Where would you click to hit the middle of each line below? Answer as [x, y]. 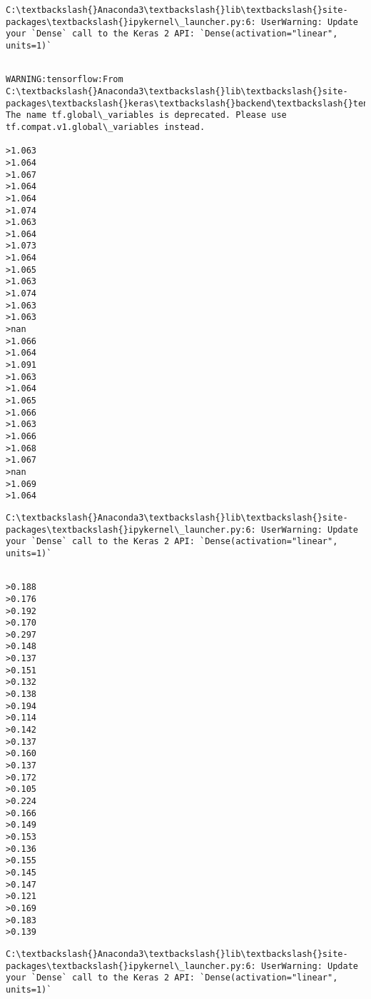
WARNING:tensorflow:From [65, 80]
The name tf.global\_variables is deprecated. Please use [146, 115]
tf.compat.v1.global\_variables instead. [106, 127]
